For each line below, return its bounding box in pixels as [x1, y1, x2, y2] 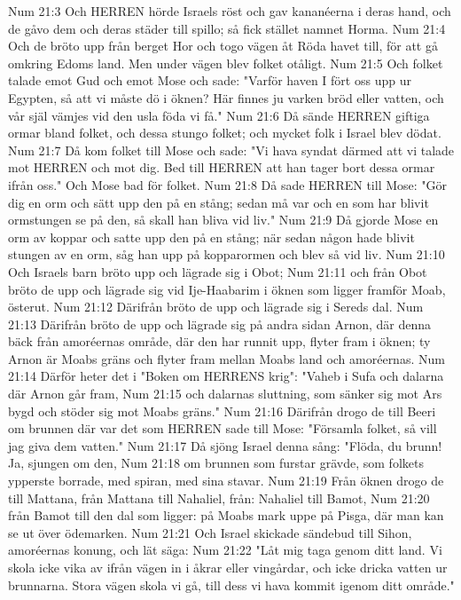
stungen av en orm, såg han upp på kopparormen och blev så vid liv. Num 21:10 [8, 245, 445, 264]
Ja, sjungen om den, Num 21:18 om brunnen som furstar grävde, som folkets [8, 454, 424, 472]
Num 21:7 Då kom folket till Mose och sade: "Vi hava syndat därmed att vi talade [8, 140, 455, 159]
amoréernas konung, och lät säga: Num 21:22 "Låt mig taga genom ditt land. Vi [8, 541, 442, 559]
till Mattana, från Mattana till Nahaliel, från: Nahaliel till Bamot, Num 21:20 [8, 488, 430, 507]
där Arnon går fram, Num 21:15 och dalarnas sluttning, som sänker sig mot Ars [8, 384, 442, 403]
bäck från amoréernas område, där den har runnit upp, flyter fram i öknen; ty [8, 332, 431, 351]
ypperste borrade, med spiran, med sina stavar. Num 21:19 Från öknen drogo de [8, 471, 444, 490]
